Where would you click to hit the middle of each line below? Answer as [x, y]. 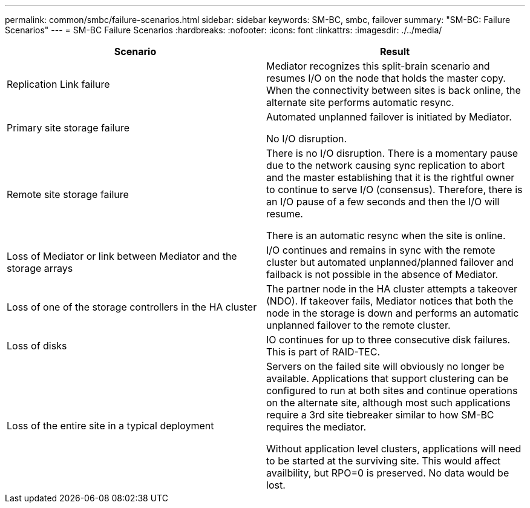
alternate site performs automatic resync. [360, 102]
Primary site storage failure [68, 128]
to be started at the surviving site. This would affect [384, 461]
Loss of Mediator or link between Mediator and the [122, 256]
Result [395, 51]
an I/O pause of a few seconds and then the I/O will [383, 202]
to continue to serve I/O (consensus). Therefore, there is [394, 190]
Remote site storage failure [68, 194]
